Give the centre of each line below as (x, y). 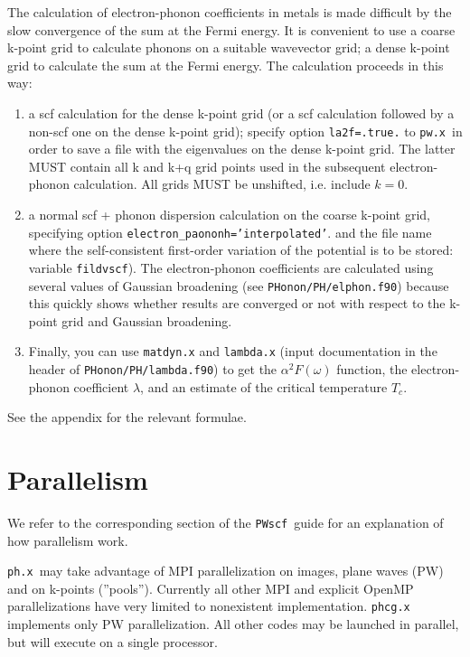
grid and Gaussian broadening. (147, 320)
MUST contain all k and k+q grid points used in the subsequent (207, 166)
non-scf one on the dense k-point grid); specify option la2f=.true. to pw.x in (245, 131)
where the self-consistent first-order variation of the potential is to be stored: (241, 250)
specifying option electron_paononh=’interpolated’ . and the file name (230, 232)
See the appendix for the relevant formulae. (127, 417)
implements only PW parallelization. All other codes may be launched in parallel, (233, 624)
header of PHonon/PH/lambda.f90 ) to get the (153, 369)
